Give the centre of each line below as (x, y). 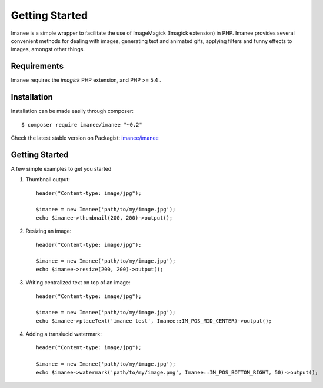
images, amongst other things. (48, 49)
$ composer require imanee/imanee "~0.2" (82, 125)
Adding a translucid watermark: (64, 334)
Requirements (37, 66)
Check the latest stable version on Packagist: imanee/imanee (85, 138)
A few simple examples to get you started (61, 168)
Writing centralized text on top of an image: (78, 283)
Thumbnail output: (48, 180)
